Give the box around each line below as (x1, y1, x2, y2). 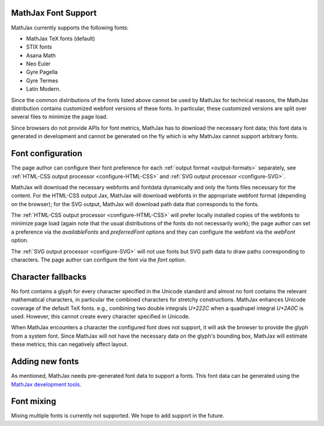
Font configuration (11, 148, 82, 159)
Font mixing (11, 397, 56, 407)
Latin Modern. (26, 85, 61, 93)
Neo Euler (26, 60, 51, 67)
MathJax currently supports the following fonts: (11, 24, 129, 31)
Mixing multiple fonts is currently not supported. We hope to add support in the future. (11, 412, 224, 419)
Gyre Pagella (26, 68, 58, 76)
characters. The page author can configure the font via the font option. (11, 256, 186, 264)
